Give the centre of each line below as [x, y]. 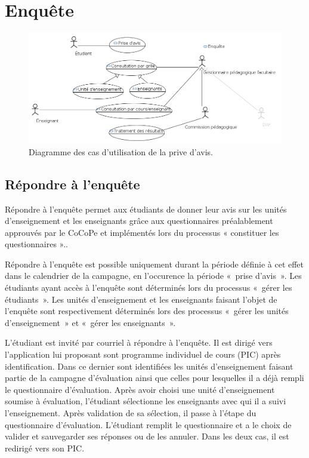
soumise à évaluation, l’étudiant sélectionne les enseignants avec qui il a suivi [146, 401]
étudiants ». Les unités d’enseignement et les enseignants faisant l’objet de [141, 299]
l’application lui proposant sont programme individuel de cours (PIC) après [143, 354]
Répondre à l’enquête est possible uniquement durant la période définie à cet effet [154, 264]
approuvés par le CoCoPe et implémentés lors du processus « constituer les [142, 232]
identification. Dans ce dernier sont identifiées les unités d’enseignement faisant [149, 366]
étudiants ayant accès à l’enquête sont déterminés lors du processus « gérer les [149, 288]
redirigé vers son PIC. [45, 448]
